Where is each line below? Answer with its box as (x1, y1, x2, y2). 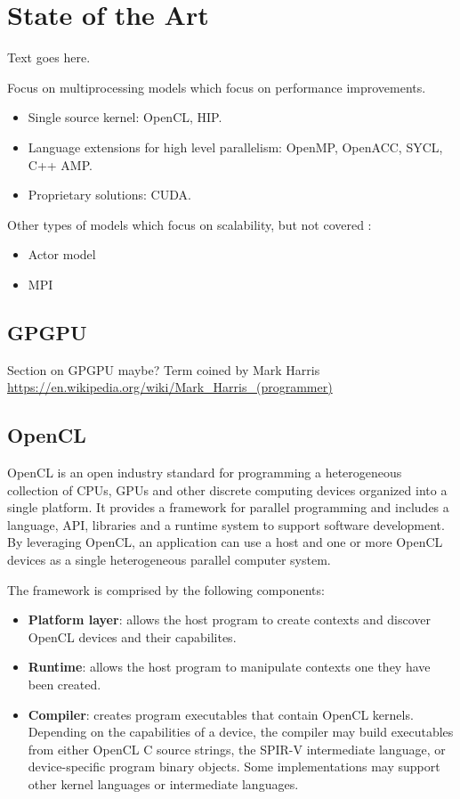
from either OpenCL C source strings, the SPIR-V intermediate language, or (28, 739, 446, 758)
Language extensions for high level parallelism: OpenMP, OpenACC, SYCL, (28, 137, 443, 156)
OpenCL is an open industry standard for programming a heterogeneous (7, 463, 402, 482)
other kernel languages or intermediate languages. (28, 774, 299, 793)
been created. (28, 675, 101, 693)
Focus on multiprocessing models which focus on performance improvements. (7, 77, 426, 96)
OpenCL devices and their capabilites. (28, 627, 237, 646)
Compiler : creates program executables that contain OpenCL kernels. (28, 705, 414, 723)
